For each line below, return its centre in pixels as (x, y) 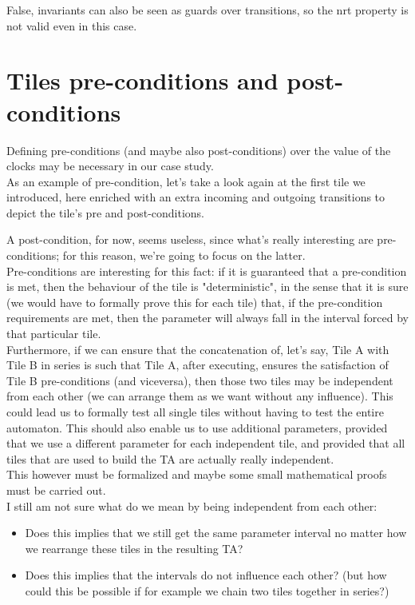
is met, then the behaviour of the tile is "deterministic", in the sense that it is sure (207, 287)
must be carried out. (56, 490)
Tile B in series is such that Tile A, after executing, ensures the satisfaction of (198, 365)
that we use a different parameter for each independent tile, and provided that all (206, 443)
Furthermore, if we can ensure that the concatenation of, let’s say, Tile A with (198, 349)
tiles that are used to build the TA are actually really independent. (170, 458)
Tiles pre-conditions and (142, 80)
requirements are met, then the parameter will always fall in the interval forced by (208, 318)
